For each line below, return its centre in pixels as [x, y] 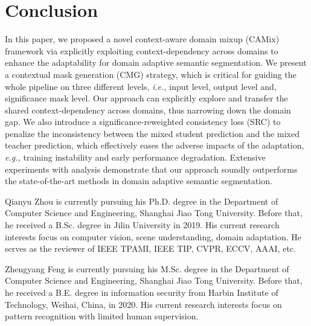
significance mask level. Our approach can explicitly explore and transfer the [146, 98]
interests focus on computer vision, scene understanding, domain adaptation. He [153, 236]
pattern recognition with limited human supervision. [102, 316]
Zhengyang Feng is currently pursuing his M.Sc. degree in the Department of [147, 268]
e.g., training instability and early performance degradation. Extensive [135, 157]
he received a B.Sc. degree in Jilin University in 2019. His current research [142, 225]
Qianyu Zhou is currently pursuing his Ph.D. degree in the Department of [142, 201]
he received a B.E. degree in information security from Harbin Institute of [142, 292]
